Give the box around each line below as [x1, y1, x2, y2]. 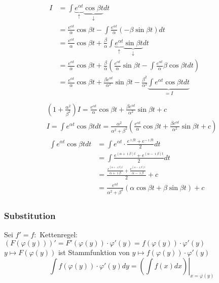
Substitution [4, 209, 56, 222]
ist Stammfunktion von [58, 246, 130, 257]
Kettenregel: [40, 229, 78, 240]
